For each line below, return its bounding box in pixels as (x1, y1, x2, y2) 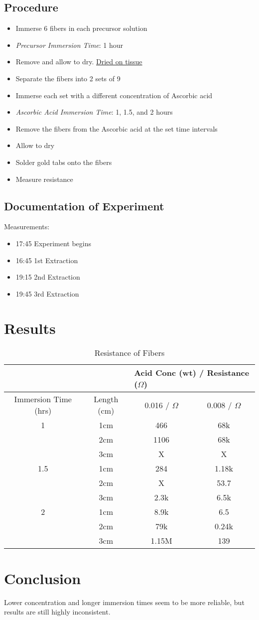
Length (94, 393, 119, 405)
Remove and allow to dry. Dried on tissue (15, 56, 142, 67)
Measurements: (4, 221, 50, 232)
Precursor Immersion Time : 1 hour (15, 39, 124, 50)
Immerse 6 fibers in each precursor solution (15, 23, 147, 33)
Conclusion (4, 568, 81, 588)
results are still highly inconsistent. (4, 607, 111, 617)
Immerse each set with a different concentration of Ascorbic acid (15, 90, 213, 100)
